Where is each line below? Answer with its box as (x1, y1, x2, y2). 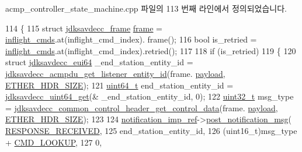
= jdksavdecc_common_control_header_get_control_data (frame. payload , (5, 101, 278, 114)
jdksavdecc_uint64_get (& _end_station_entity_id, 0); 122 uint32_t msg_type (5, 90, 294, 102)
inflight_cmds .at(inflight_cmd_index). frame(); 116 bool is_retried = (5, 33, 257, 45)
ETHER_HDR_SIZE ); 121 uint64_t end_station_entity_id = (5, 79, 234, 91)
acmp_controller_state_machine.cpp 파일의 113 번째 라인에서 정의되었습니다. (5, 2, 287, 14)
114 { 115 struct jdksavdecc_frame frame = (5, 22, 163, 34)
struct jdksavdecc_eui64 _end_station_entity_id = (5, 56, 193, 68)
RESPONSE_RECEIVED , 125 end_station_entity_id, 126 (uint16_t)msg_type (5, 124, 297, 136)
